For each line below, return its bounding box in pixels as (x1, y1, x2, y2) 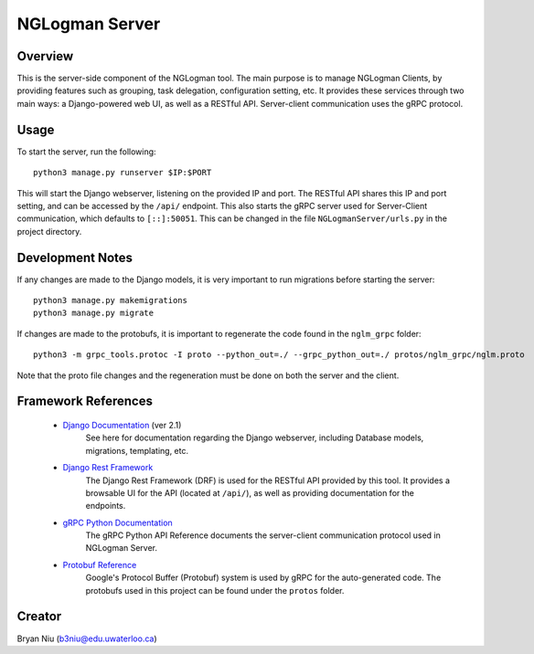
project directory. (16, 226, 82, 237)
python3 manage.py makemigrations (33, 295, 187, 305)
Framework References (16, 394, 153, 409)
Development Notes (16, 249, 133, 265)
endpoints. (85, 501, 126, 512)
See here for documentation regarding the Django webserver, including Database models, (85, 432, 424, 443)
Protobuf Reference (62, 559, 137, 570)
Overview (16, 48, 74, 64)
